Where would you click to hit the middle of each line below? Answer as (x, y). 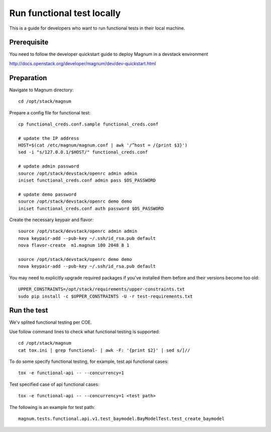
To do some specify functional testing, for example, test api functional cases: (89, 361)
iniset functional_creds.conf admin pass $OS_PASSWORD (87, 180)
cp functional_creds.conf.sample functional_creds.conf (88, 124)
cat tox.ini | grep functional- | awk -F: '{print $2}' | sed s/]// (104, 350)
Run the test (29, 310)
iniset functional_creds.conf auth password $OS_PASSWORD (91, 208)
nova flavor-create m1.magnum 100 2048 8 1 (74, 245)
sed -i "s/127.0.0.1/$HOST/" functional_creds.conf (83, 152)
